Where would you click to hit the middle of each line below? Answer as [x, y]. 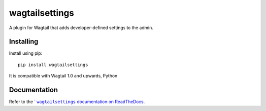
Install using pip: [26, 53]
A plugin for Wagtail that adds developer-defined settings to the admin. [81, 28]
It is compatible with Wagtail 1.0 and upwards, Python [63, 76]
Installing [24, 42]
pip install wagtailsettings [53, 65]
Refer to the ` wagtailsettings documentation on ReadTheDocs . [77, 102]
